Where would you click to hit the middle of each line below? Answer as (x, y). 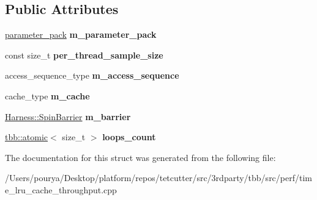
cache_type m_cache (47, 95)
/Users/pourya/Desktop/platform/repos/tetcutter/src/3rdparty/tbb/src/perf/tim (158, 178)
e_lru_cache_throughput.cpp (61, 189)
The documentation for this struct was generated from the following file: (140, 157)
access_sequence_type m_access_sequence (92, 75)
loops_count (129, 137)
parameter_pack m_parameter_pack (81, 34)
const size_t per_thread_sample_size (84, 55)
